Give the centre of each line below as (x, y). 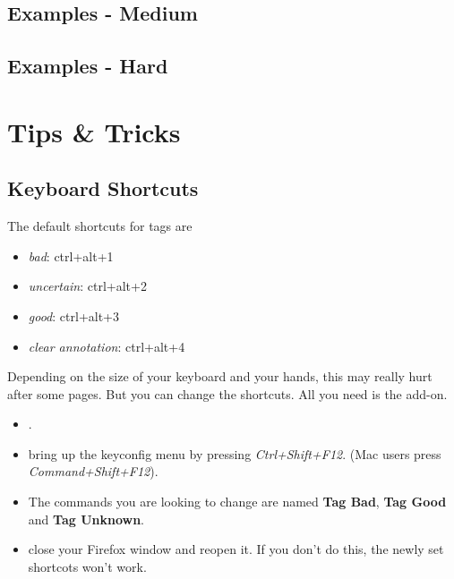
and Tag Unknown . (86, 519)
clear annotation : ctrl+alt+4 (107, 346)
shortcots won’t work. (87, 566)
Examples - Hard (88, 66)
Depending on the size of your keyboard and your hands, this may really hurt (220, 376)
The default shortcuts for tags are (100, 226)
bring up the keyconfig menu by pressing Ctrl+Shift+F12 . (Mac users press (235, 453)
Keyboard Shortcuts (103, 188)
